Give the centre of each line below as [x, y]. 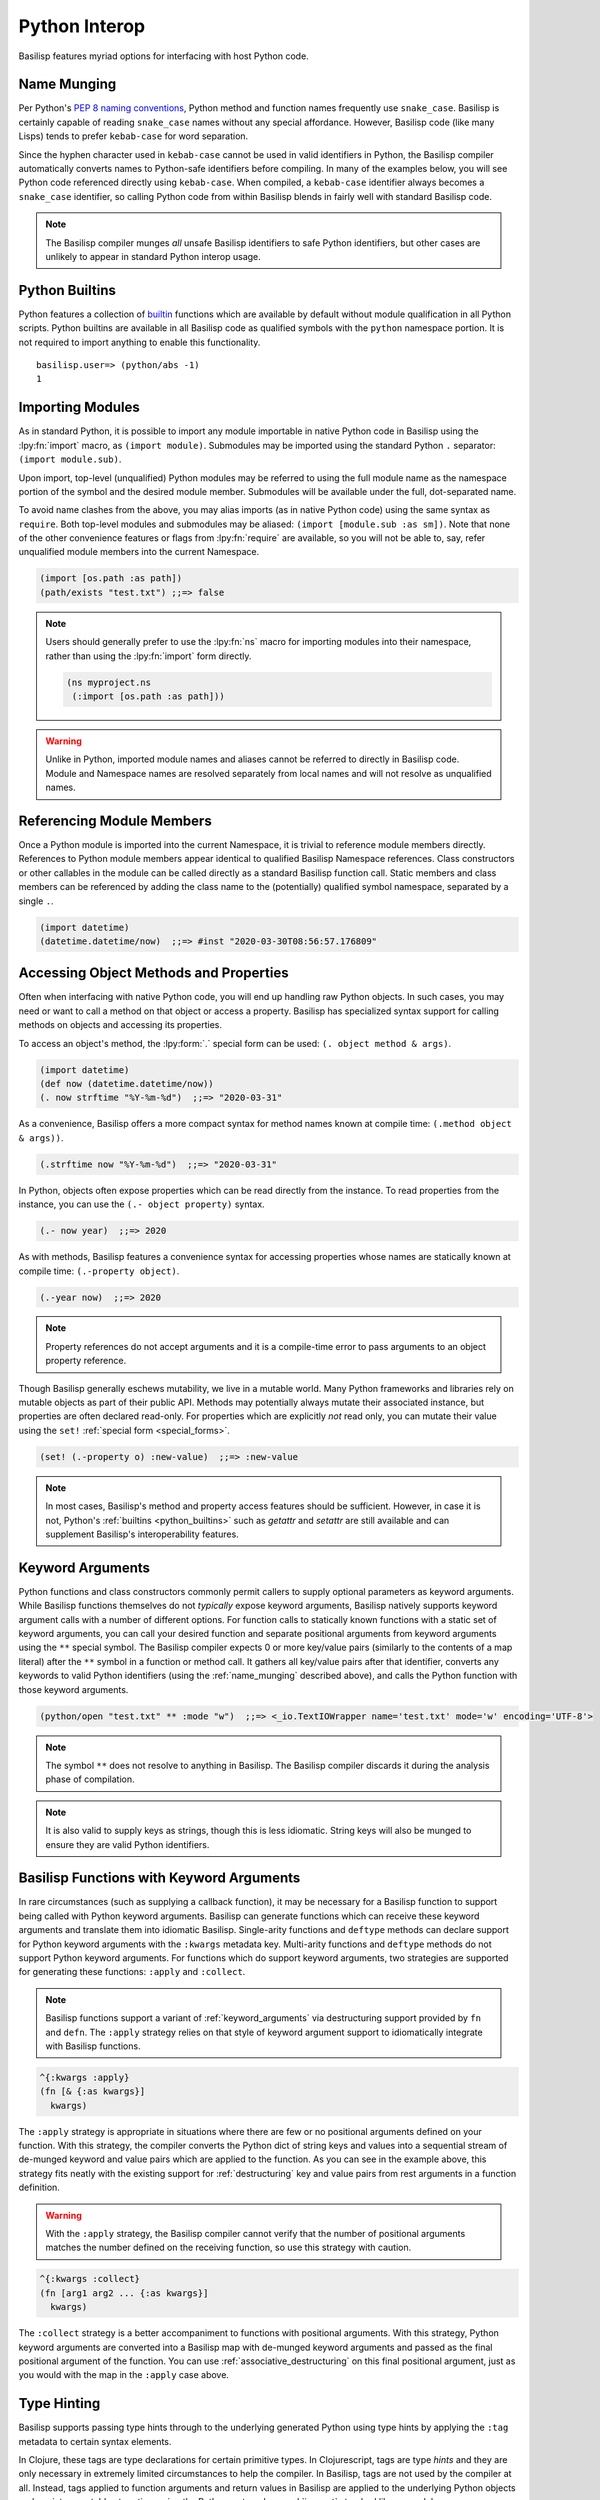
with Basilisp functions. [93, 2046]
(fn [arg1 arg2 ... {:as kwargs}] [124, 2293]
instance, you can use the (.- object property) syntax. [141, 1204]
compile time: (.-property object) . [99, 1271]
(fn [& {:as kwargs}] [92, 2091]
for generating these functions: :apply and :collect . [132, 1972]
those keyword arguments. [73, 1689]
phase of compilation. [90, 1779]
